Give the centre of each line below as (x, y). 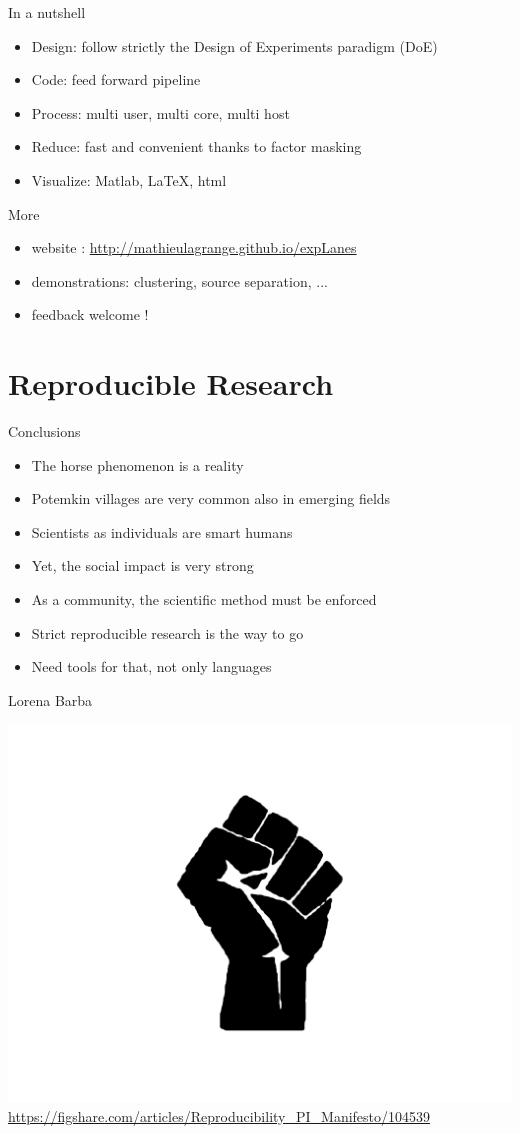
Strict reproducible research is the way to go (167, 632)
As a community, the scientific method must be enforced (204, 599)
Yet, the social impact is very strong (142, 565)
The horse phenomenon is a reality (137, 464)
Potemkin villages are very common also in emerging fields (211, 498)
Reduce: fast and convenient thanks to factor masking (196, 146)
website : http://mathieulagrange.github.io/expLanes (194, 247)
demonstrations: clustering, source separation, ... (179, 280)
